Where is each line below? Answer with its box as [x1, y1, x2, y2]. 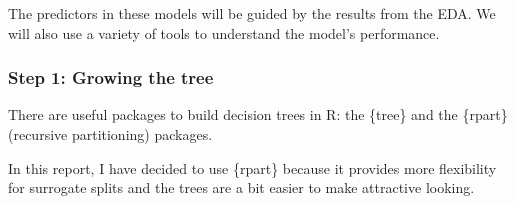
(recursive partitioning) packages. [8, 124, 213, 144]
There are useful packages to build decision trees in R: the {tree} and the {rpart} [8, 104, 508, 125]
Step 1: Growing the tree [8, 65, 214, 90]
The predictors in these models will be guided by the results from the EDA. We [8, 3, 496, 23]
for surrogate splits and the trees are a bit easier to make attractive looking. [8, 177, 475, 198]
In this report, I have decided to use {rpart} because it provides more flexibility [8, 157, 497, 178]
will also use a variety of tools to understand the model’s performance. [8, 22, 440, 43]
